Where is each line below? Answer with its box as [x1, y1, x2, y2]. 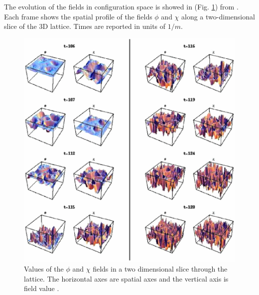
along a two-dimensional [181, 11, 255, 21]
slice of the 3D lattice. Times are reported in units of [4, 21, 166, 31]
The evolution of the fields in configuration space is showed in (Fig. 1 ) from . [4, 1, 239, 11]
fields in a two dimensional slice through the [93, 263, 228, 274]
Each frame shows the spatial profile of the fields [4, 11, 152, 21]
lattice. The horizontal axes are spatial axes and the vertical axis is [24, 273, 229, 284]
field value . [24, 283, 59, 294]
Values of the [24, 263, 64, 274]
